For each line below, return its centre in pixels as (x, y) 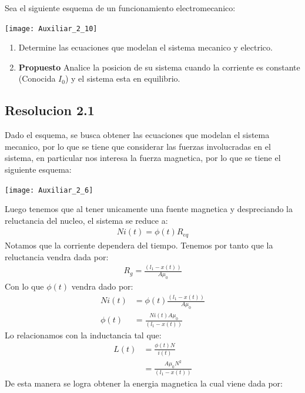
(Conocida (37, 78)
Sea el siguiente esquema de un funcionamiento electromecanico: (120, 8)
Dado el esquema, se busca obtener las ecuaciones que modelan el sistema (137, 135)
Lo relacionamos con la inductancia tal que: (83, 335)
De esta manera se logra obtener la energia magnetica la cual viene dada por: (144, 383)
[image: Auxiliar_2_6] (49, 190)
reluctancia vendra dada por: (57, 256)
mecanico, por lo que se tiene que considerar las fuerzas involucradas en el (138, 146)
